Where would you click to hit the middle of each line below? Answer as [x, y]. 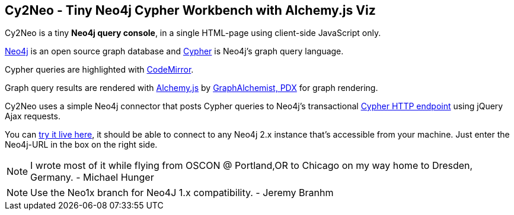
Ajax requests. [33, 116]
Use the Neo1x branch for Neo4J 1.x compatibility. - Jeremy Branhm [182, 193]
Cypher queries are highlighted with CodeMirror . [99, 70]
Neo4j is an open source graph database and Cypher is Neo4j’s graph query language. [174, 51]
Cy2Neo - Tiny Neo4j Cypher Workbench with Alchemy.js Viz [190, 10]
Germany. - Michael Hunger [92, 177]
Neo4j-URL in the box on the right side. [81, 145]
